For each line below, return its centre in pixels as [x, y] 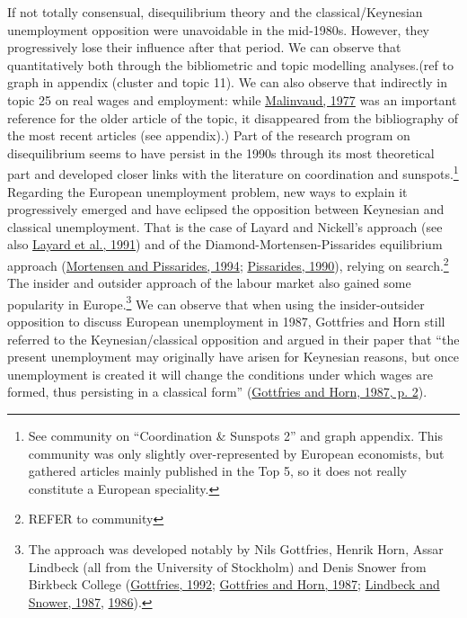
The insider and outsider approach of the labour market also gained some [209, 283]
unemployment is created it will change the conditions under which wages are [220, 374]
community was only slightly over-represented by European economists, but [236, 453]
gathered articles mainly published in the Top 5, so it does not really [218, 471]
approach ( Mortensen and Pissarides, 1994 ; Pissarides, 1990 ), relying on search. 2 [228, 264]
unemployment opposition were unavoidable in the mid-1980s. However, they [219, 29]
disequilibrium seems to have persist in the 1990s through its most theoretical [221, 152]
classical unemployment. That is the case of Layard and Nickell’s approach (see [225, 226]
